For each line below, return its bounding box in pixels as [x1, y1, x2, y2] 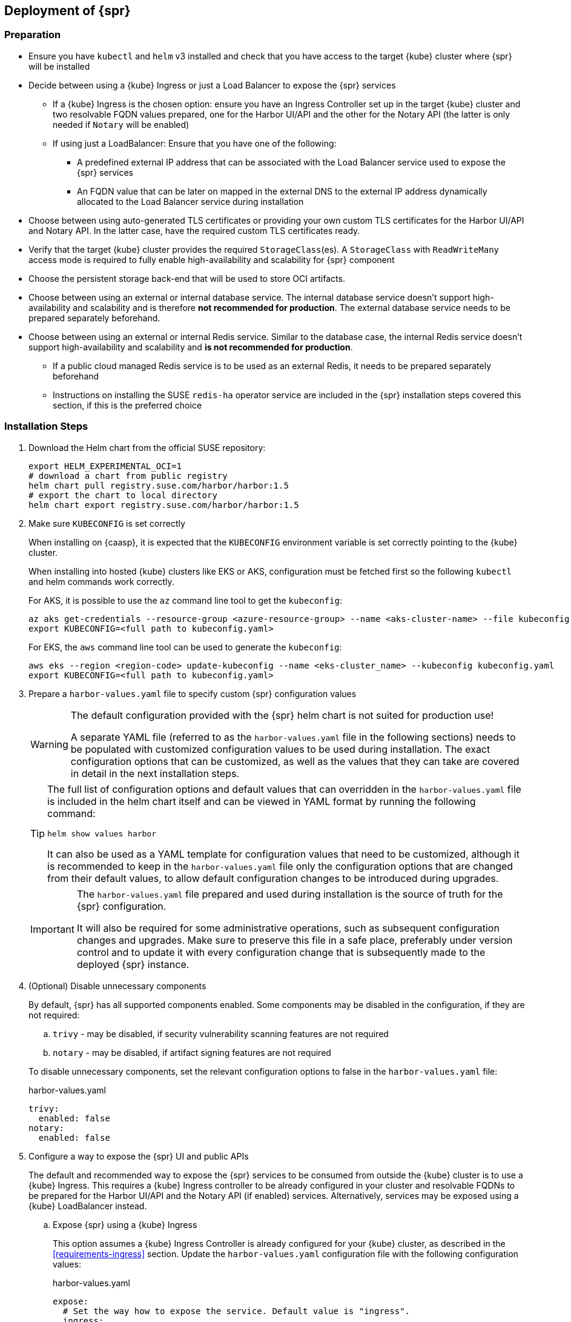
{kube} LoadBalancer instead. [28, 1200, 147, 1211]
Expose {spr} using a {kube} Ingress [53, 1219, 197, 1230]
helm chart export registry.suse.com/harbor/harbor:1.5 [28, 499, 299, 510]
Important [30, 923, 74, 935]
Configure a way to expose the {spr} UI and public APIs [28, 1150, 249, 1161]
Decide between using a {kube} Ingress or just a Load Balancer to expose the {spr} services [28, 79, 396, 90]
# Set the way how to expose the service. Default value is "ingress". [62, 1306, 411, 1316]
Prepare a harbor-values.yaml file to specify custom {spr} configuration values [28, 688, 357, 699]
